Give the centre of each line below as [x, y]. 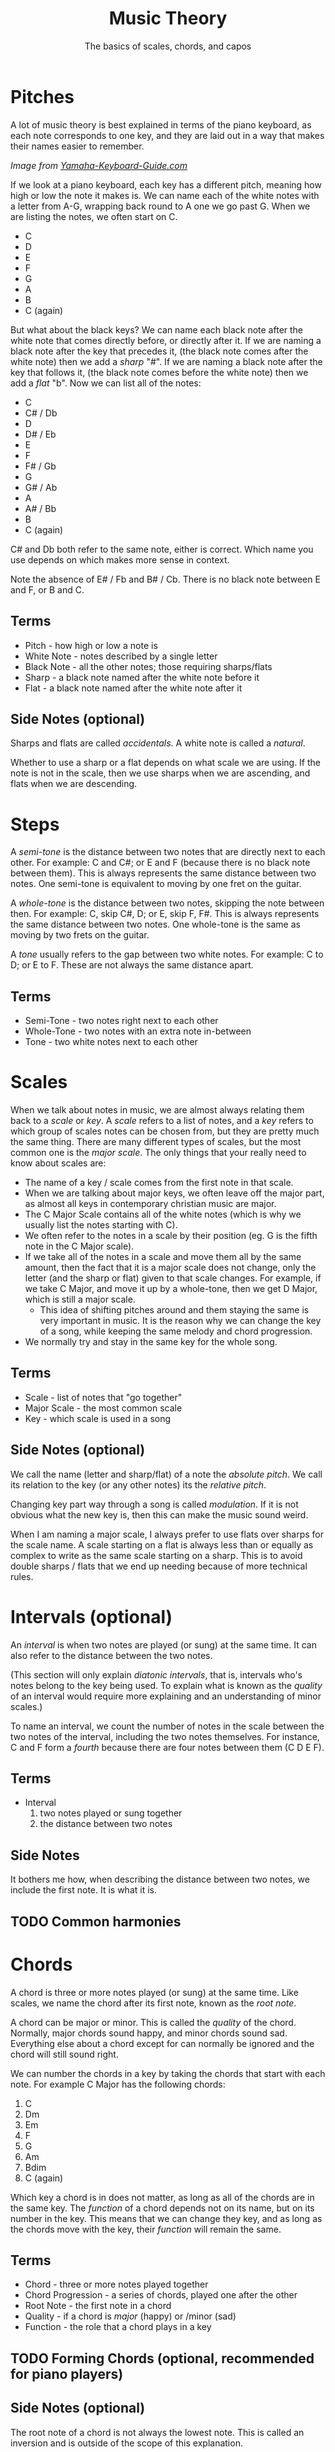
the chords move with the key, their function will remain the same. [146, 2229]
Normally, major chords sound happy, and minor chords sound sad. [149, 2033]
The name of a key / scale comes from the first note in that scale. [159, 1182]
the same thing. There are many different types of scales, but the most [156, 1141]
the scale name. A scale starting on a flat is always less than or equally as [162, 1544]
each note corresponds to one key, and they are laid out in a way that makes [167, 135]
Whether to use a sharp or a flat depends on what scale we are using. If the [166, 763]
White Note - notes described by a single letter [121, 656]
